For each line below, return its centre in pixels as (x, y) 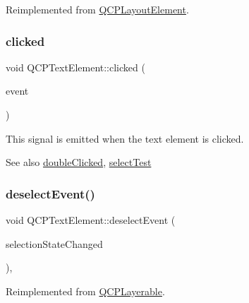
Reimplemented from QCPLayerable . (85, 291)
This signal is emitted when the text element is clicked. (125, 138)
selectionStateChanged (54, 243)
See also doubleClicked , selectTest (79, 162)
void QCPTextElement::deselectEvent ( (91, 220)
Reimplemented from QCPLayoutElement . (97, 9)
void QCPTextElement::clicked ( (75, 67)
